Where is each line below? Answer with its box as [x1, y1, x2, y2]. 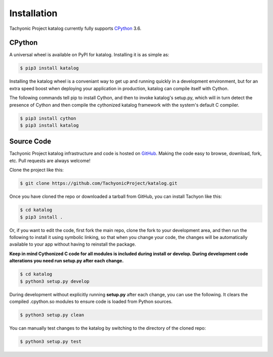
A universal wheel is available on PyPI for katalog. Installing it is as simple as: [9, 52, 169, 58]
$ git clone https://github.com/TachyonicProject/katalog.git [20, 180, 177, 186]
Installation [9, 8, 58, 19]
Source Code [9, 137, 52, 146]
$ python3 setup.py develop [20, 279, 89, 284]
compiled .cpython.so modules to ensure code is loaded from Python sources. [9, 298, 173, 304]
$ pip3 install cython [20, 115, 76, 121]
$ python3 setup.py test [20, 338, 82, 344]
